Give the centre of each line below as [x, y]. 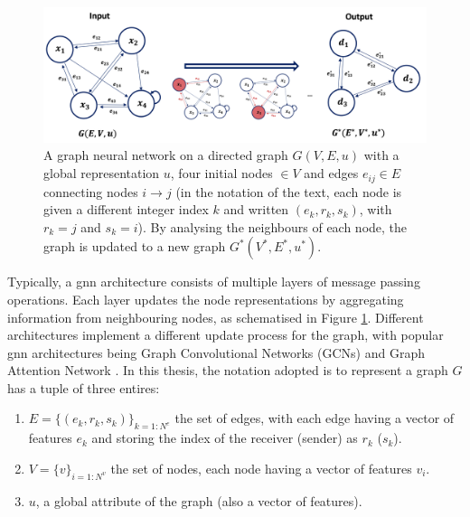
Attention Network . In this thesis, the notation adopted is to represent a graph [228, 370]
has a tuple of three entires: [84, 387]
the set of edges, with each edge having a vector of [315, 418]
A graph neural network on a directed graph [166, 155]
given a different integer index [126, 209]
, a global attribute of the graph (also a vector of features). [199, 500]
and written [256, 209]
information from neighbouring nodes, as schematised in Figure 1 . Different [216, 317]
